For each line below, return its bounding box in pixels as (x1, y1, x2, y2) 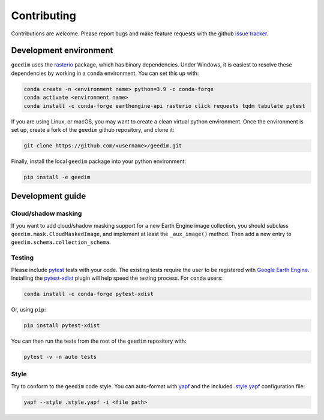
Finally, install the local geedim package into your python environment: (11, 158, 186, 165)
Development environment (11, 46, 113, 56)
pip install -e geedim (23, 174, 91, 180)
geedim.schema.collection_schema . (11, 238, 111, 246)
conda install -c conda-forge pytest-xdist (23, 291, 154, 297)
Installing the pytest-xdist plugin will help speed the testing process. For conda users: (11, 274, 223, 282)
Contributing (11, 9, 76, 22)
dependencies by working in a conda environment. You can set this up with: (11, 70, 199, 77)
